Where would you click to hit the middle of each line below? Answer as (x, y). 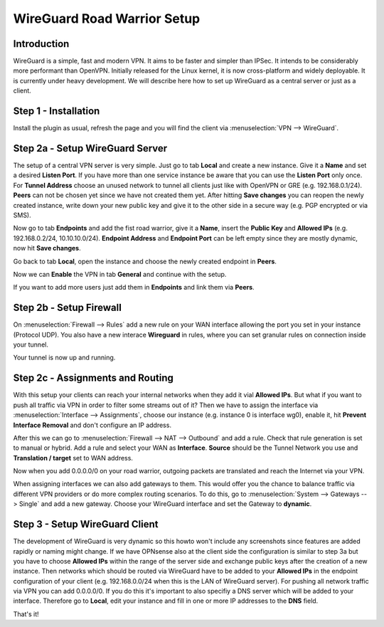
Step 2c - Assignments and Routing (94, 378)
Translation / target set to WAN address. (73, 458)
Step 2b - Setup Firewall (68, 308)
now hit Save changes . (47, 248)
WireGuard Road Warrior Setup (107, 19)
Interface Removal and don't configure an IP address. (92, 425)
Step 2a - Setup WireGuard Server (90, 148)
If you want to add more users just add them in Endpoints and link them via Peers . (134, 288)
